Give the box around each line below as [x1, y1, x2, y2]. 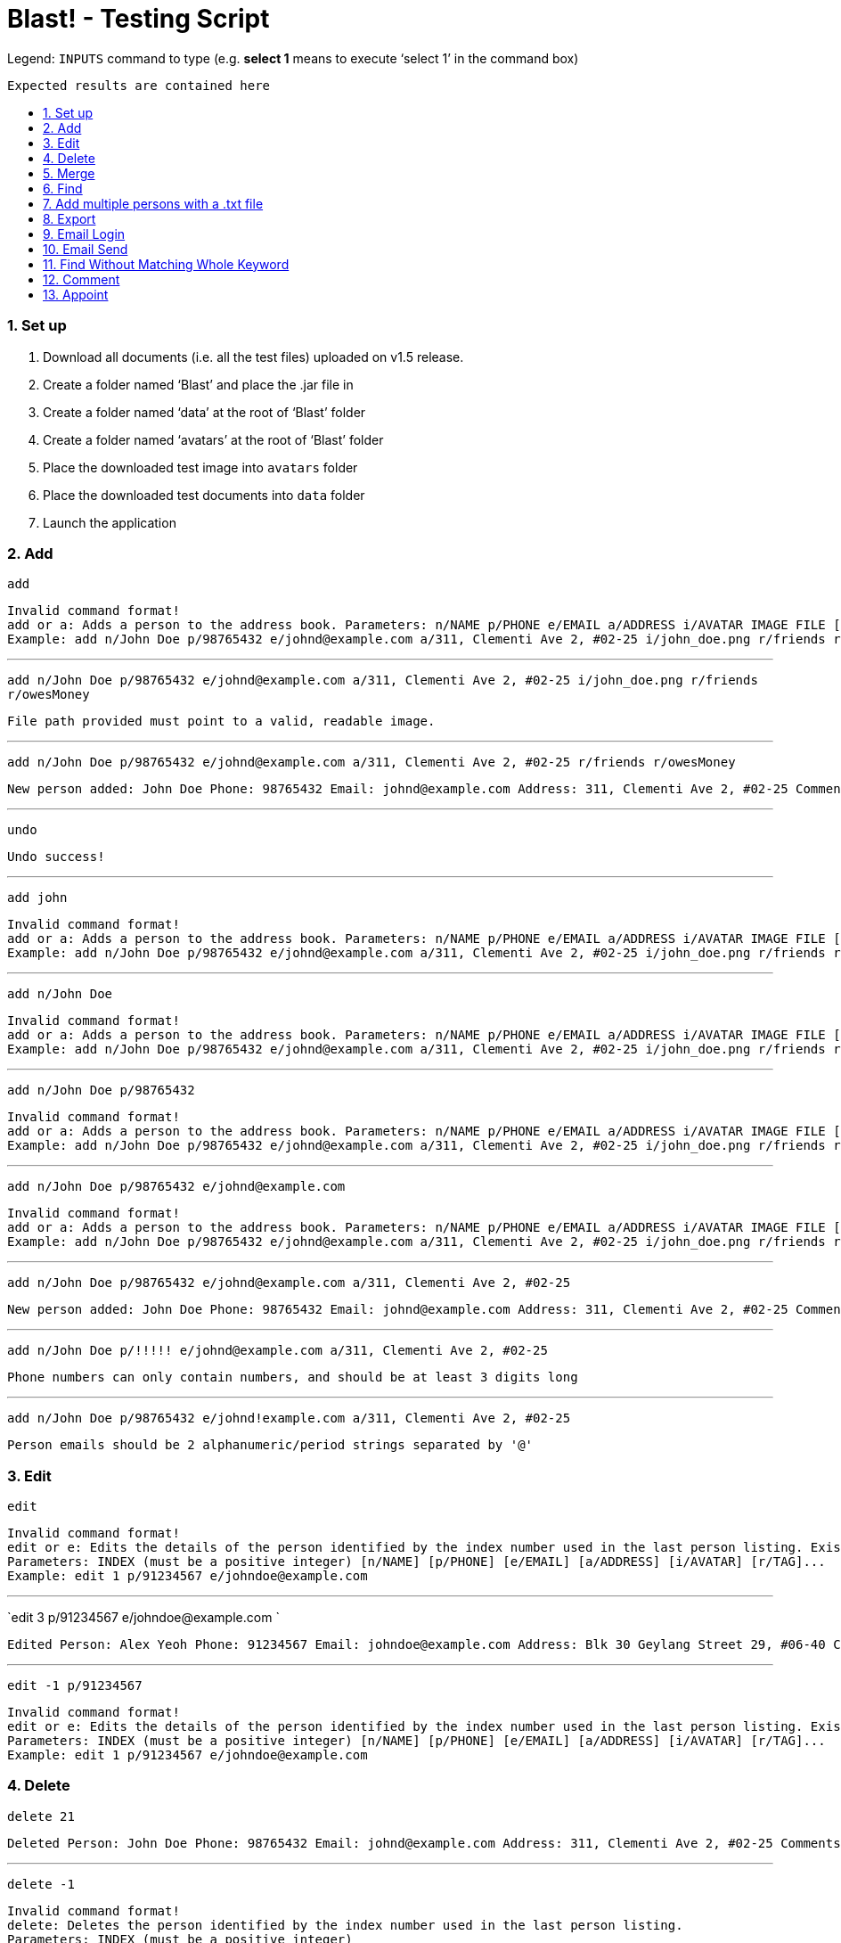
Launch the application [43, 514, 176, 530]
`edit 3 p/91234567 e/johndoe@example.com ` [7, 1610, 280, 1625]
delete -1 [7, 1876, 75, 1891]
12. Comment [43, 271, 120, 287]
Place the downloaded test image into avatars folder [43, 459, 358, 475]
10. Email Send [43, 241, 128, 257]
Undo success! [7, 849, 105, 865]
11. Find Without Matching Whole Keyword [43, 256, 290, 272]
